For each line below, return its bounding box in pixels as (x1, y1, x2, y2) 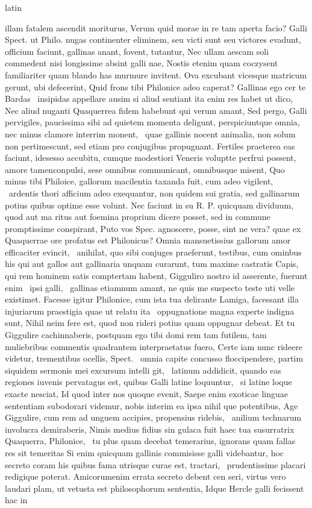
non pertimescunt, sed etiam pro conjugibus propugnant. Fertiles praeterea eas (5, 139, 295, 152)
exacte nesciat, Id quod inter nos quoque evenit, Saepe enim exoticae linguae (5, 387, 288, 400)
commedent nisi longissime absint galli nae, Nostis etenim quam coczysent (5, 57, 278, 69)
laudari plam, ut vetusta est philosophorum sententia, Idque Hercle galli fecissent (5, 481, 304, 494)
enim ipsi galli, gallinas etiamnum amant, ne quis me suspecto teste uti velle (5, 281, 295, 293)
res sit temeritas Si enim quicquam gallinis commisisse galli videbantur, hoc (5, 446, 284, 459)
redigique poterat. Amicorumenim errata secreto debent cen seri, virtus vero (5, 470, 286, 483)
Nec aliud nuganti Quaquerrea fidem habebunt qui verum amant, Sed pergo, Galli (5, 104, 307, 116)
